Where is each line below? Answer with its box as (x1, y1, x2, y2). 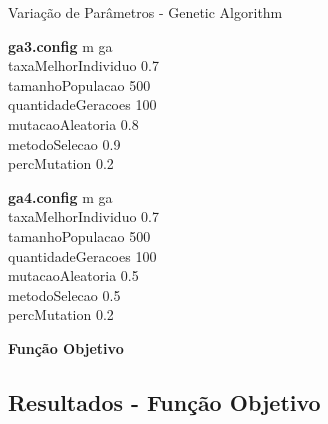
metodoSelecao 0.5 (8, 284, 121, 305)
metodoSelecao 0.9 (8, 133, 121, 154)
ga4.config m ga (8, 186, 113, 207)
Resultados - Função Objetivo (8, 386, 321, 417)
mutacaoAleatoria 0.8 (8, 113, 139, 134)
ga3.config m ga (8, 35, 113, 56)
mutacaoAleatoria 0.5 (8, 265, 139, 286)
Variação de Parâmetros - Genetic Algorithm (8, 2, 283, 22)
